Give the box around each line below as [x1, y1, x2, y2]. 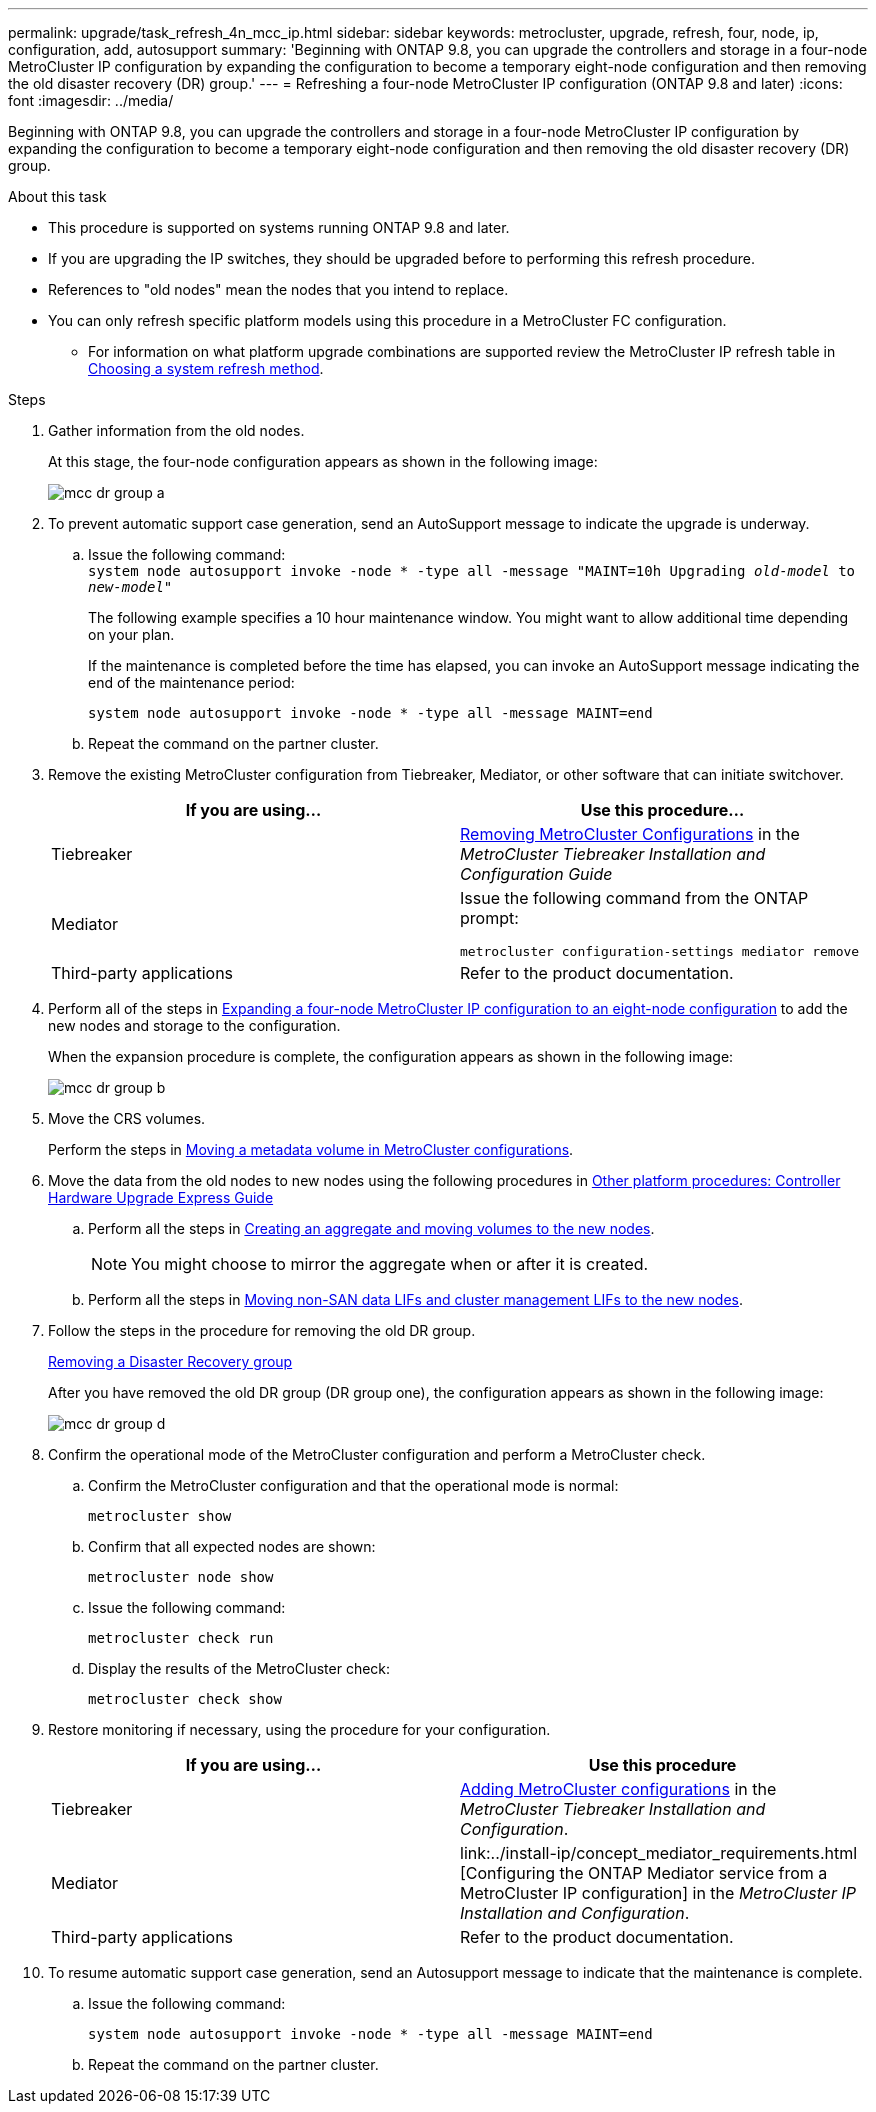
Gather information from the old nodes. [48, 422, 305, 439]
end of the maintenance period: [88, 674, 295, 691]
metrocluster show [88, 1508, 232, 1524]
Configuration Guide [460, 864, 613, 884]
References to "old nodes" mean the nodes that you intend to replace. [48, 281, 509, 298]
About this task [8, 188, 107, 205]
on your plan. [88, 626, 175, 643]
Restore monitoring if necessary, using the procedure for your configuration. [48, 1721, 551, 1738]
